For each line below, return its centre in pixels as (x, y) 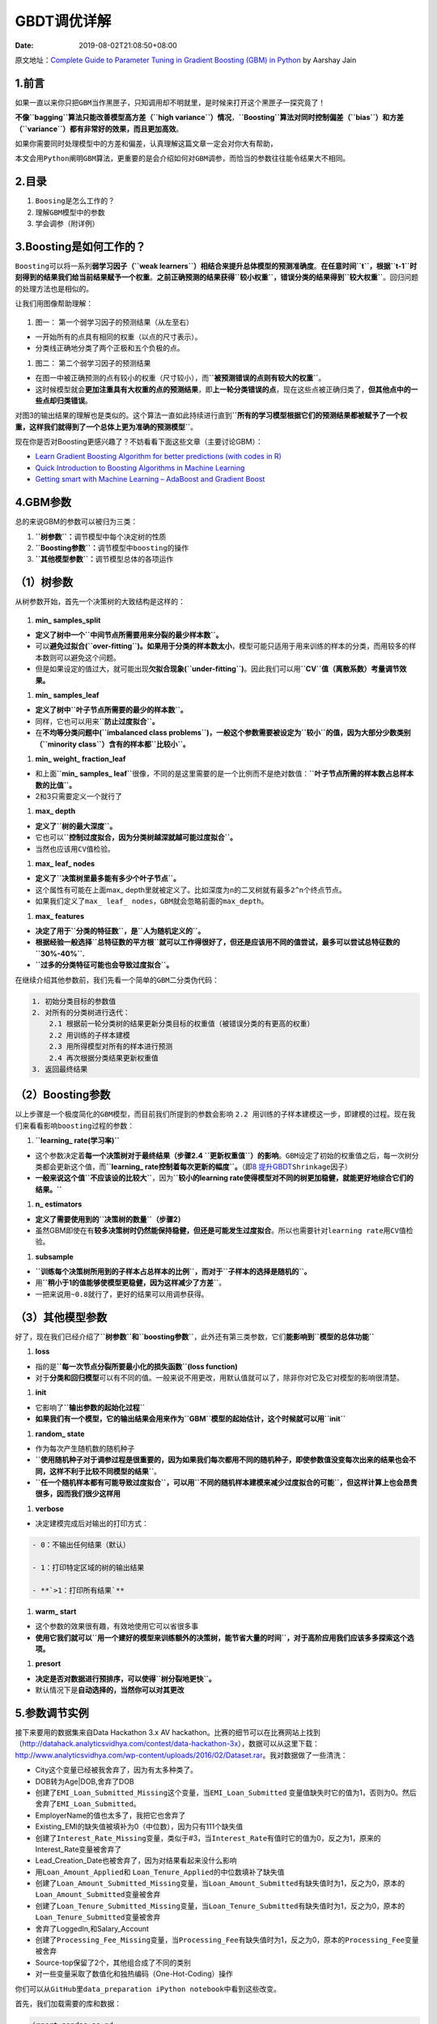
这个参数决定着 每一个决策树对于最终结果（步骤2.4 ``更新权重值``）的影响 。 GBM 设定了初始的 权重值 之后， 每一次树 (224, 1155)
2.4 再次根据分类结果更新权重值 (104, 1058)
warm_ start (56, 1611)
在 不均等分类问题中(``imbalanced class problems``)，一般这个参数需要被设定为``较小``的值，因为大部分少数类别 (223, 733)
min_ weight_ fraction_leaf (81, 759)
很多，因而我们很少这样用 (78, 1494)
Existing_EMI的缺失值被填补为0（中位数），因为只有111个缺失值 (139, 1826)
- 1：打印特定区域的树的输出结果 (88, 1568)
